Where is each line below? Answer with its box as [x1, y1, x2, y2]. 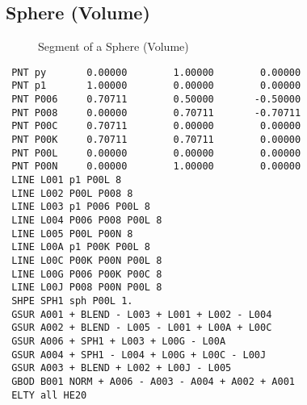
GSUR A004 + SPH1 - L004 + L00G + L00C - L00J [11, 349, 267, 361]
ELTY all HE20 [11, 389, 87, 401]
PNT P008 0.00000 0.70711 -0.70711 [11, 106, 301, 119]
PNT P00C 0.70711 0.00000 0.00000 [11, 120, 301, 132]
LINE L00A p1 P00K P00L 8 [11, 241, 150, 253]
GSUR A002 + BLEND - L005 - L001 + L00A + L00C [11, 322, 272, 334]
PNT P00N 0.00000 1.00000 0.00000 [11, 161, 301, 173]
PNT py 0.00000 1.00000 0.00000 [11, 66, 301, 78]
